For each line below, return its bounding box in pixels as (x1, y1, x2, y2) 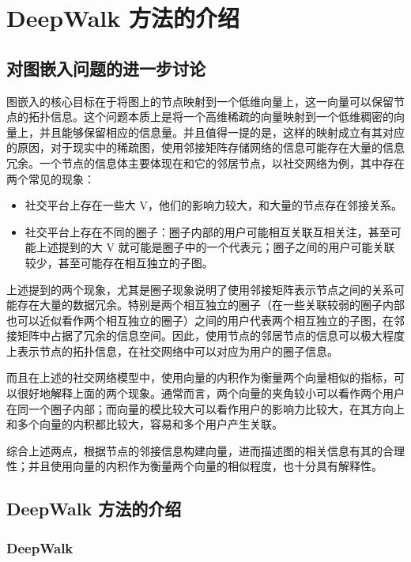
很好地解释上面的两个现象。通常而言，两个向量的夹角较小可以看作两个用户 (17, 385, 405, 402)
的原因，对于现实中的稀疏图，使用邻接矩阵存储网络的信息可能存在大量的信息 (6, 139, 405, 156)
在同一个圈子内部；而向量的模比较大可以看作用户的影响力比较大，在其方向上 (6, 400, 405, 417)
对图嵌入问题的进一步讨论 (6, 55, 205, 80)
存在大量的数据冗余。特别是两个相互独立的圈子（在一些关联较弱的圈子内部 (17, 296, 405, 313)
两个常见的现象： (6, 170, 95, 187)
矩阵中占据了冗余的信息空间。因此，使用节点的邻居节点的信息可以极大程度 (17, 327, 405, 344)
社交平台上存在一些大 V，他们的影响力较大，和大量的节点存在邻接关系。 (25, 197, 402, 213)
